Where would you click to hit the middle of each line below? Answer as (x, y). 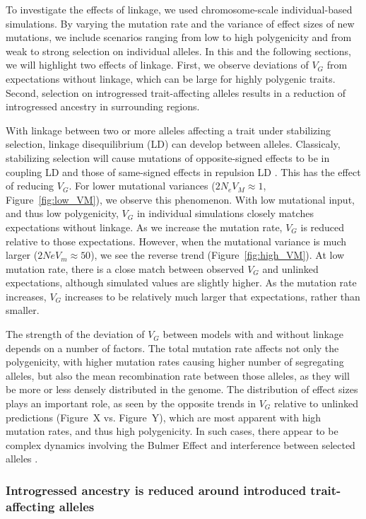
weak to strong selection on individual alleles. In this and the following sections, (178, 51)
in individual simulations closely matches (225, 213)
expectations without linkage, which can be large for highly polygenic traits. (171, 78)
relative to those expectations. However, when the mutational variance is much (176, 241)
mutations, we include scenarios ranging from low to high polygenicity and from (179, 37)
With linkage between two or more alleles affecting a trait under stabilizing (168, 130)
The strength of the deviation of (75, 334)
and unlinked (290, 268)
